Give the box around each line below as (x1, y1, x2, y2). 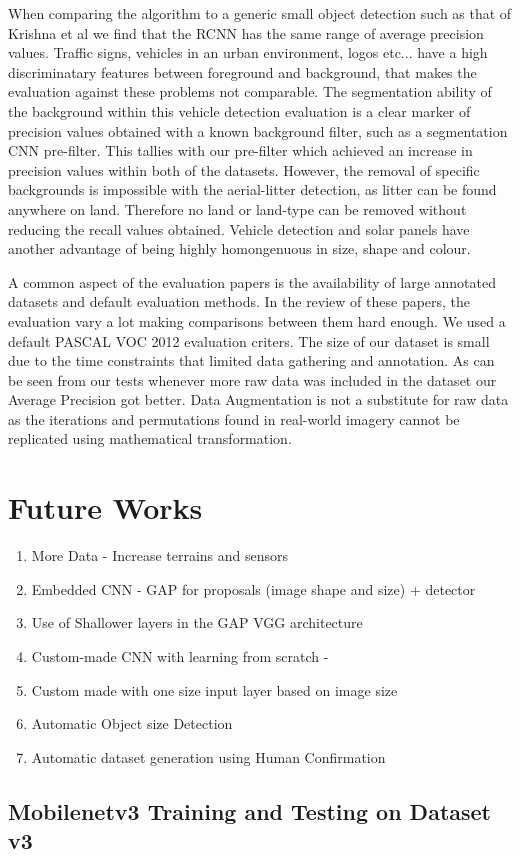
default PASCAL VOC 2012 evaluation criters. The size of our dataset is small (8, 330, 490, 351)
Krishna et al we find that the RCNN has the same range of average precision (8, 22, 484, 43)
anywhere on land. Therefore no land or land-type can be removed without (8, 198, 467, 219)
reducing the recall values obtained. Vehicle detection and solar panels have (8, 218, 470, 239)
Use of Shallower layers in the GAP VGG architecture (31, 612, 363, 633)
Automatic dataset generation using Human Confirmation (31, 746, 386, 767)
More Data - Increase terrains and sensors (31, 545, 289, 566)
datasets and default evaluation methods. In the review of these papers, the (8, 291, 471, 312)
